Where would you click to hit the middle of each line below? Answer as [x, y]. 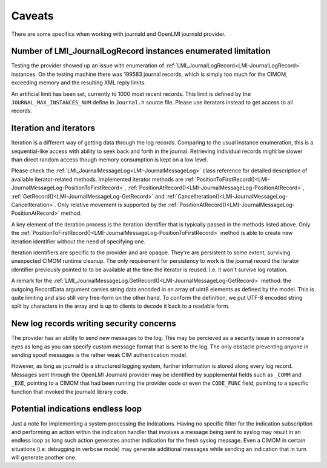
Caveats [32, 16]
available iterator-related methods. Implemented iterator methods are [97, 179]
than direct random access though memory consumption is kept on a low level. [110, 160]
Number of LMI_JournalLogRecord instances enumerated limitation [141, 51]
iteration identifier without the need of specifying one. [78, 241]
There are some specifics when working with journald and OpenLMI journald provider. [118, 34]
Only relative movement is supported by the [112, 205]
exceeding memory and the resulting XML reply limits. [78, 83]
